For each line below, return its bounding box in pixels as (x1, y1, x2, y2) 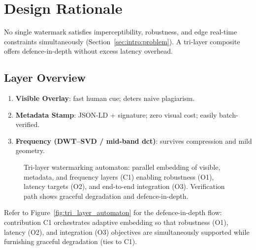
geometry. (15, 145, 45, 156)
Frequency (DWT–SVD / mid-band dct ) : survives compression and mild (15, 135, 252, 146)
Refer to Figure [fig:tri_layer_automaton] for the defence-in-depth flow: (4, 207, 222, 218)
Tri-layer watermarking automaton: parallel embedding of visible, (24, 162, 221, 172)
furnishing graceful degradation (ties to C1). (4, 236, 137, 247)
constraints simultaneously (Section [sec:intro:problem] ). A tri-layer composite (4, 36, 240, 46)
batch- (219, 109, 238, 120)
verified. (15, 119, 40, 129)
